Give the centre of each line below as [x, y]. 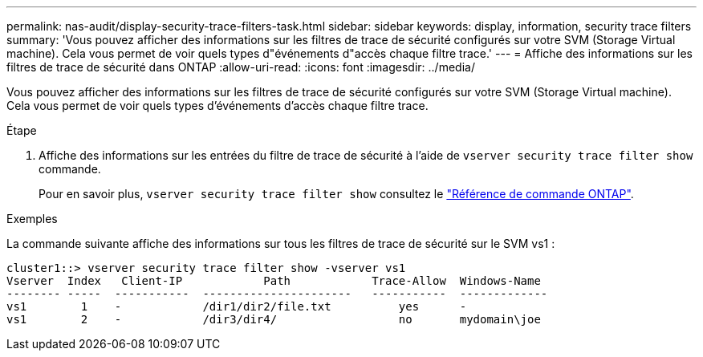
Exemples [32, 219]
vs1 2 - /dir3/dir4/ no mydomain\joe [274, 319]
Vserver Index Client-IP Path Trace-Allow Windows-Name [274, 281]
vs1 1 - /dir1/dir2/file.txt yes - [237, 306]
